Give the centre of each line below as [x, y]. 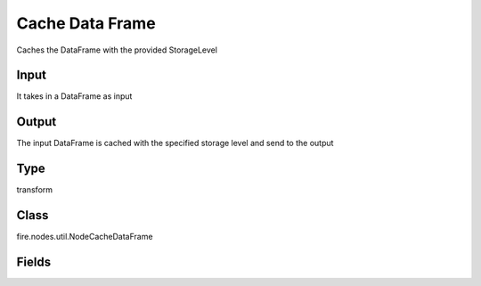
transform [35, 190]
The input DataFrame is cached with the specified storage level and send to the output [175, 143]
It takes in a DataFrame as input [74, 96]
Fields [34, 261]
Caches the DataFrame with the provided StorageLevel [117, 50]
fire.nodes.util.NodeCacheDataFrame [85, 237]
